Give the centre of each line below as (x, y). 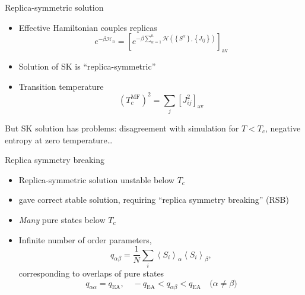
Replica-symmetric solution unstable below (96, 179)
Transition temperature (61, 86)
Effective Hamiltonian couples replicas (88, 27)
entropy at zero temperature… (59, 139)
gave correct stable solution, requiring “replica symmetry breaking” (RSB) (154, 200)
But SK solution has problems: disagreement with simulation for (122, 128)
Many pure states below (62, 219)
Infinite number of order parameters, (85, 239)
